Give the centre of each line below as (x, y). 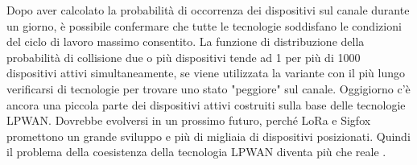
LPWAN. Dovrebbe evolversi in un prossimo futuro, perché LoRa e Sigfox (189, 120)
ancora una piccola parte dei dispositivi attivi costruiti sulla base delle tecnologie (206, 104)
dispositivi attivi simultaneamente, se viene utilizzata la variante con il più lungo (206, 73)
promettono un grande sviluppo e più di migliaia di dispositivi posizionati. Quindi (208, 136)
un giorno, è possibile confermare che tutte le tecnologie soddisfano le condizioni (204, 25)
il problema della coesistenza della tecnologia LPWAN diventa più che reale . (196, 152)
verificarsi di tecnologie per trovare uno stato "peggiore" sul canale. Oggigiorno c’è (208, 88)
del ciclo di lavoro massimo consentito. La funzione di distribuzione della (186, 41)
